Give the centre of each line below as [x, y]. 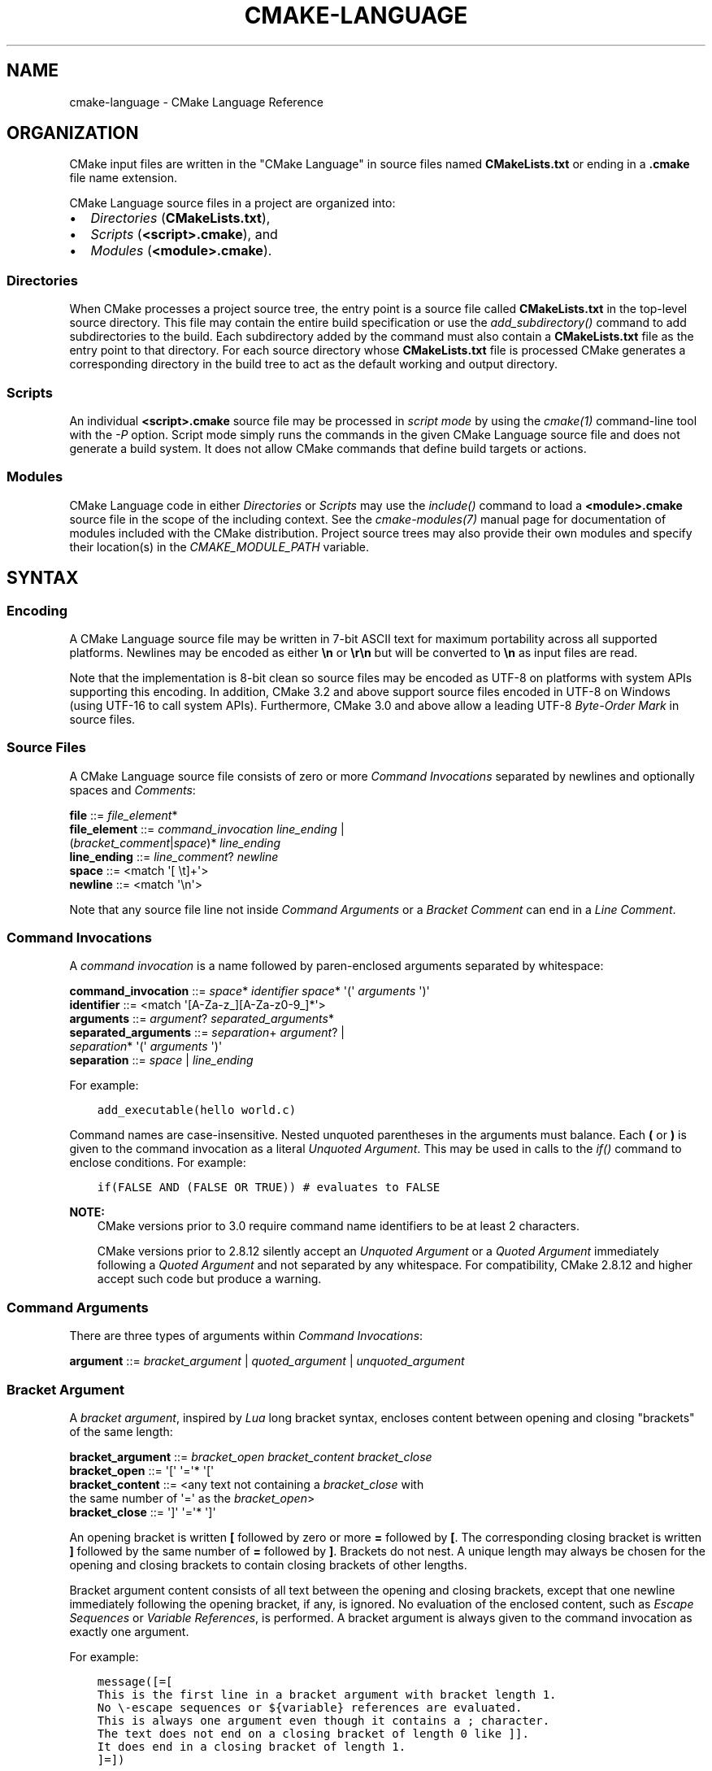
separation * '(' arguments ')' [146, 1046]
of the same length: [121, 1431]
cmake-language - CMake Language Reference [196, 102]
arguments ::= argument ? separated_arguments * [202, 1019]
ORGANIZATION [73, 133]
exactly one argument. [129, 1631]
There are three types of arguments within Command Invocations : [246, 1336]
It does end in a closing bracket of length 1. [252, 1746]
